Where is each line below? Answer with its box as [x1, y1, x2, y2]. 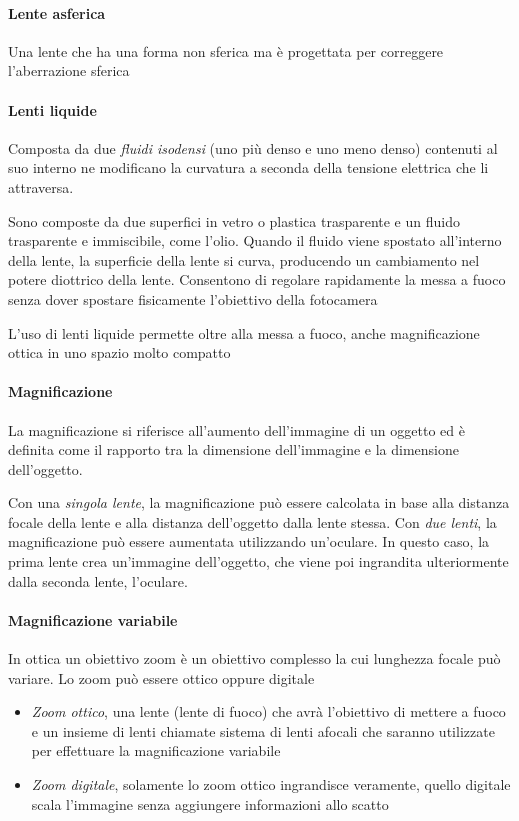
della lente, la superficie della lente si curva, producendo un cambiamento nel [8, 249, 480, 270]
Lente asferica [8, 2, 106, 23]
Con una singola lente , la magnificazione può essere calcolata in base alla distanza [8, 492, 510, 513]
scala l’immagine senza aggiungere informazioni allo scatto [31, 793, 389, 814]
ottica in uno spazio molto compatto [8, 342, 231, 363]
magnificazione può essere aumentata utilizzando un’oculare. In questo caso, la [8, 531, 490, 552]
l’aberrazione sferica [8, 60, 130, 81]
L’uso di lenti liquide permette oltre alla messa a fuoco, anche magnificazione [8, 322, 480, 343]
